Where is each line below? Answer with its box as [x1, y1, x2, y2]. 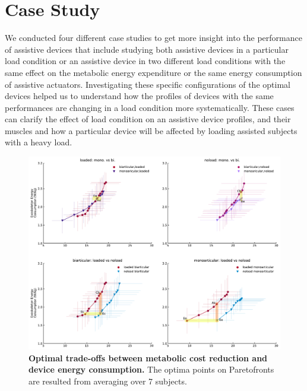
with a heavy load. [5, 136, 72, 148]
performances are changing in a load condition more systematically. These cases [5, 101, 295, 113]
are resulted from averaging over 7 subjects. [29, 374, 187, 387]
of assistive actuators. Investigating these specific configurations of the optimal [5, 78, 290, 90]
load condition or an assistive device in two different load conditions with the [5, 55, 286, 67]
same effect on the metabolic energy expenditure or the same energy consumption [5, 66, 302, 78]
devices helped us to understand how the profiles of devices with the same [5, 90, 274, 102]
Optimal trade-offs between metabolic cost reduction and [29, 351, 268, 364]
